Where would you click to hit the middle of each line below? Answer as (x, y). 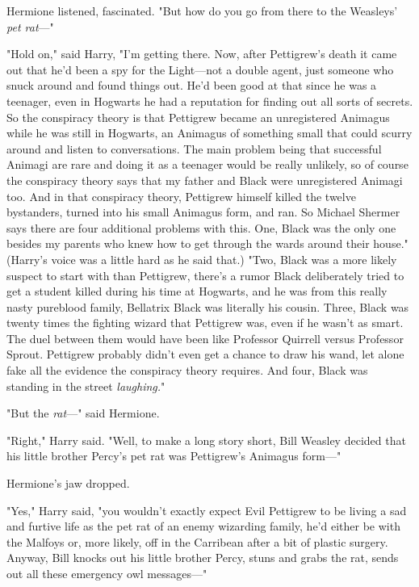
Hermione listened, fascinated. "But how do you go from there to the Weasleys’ (202, 10)
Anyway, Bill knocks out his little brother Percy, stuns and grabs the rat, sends (203, 558)
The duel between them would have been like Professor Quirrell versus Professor (205, 338)
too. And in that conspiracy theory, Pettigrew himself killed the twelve (181, 196)
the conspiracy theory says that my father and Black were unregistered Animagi (205, 180)
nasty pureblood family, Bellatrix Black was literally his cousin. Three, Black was (208, 306)
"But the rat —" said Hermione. (83, 413)
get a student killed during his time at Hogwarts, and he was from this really (197, 291)
